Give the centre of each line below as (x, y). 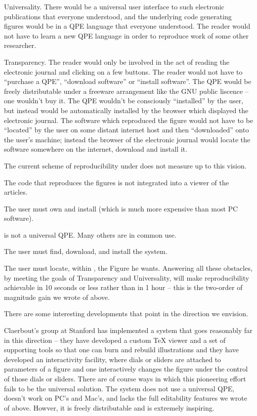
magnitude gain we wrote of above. (57, 297)
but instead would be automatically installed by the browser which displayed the (126, 110)
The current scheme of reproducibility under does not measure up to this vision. (125, 165)
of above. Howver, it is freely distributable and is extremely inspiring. (109, 407)
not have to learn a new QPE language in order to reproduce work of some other (127, 35)
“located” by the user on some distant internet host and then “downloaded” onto (127, 130)
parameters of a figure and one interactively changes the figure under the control (126, 369)
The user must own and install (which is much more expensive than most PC (121, 208)
